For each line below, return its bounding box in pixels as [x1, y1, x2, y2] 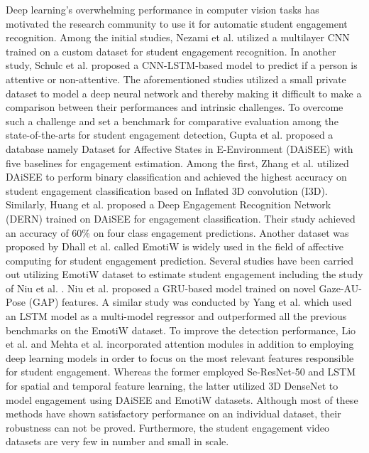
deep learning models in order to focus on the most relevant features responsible [6, 350, 354, 365]
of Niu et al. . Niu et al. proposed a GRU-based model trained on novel [6, 280, 316, 295]
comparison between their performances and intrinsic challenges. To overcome [6, 100, 343, 114]
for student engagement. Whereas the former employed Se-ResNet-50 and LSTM [6, 364, 356, 379]
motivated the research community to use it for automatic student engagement [6, 16, 348, 31]
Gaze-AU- [319, 280, 362, 295]
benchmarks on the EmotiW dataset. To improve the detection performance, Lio [6, 322, 356, 337]
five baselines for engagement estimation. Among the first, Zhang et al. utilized [6, 155, 349, 170]
